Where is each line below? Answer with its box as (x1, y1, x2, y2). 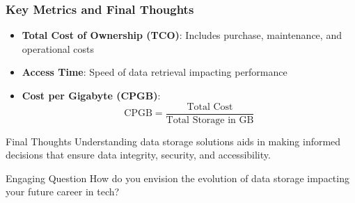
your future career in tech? (6, 184, 120, 199)
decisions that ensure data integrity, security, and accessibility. (6, 147, 271, 162)
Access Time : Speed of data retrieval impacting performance (22, 65, 287, 79)
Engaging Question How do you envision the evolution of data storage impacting (6, 170, 349, 185)
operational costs (22, 41, 95, 56)
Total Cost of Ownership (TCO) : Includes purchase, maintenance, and (22, 28, 342, 42)
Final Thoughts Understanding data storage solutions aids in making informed (6, 133, 341, 148)
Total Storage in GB (166, 115, 254, 125)
